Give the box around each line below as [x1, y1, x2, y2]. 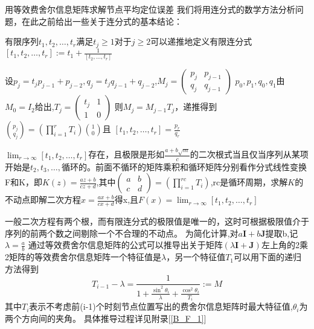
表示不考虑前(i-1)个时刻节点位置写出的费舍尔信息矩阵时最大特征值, [29, 300, 293, 313]
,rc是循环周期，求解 [210, 176, 288, 188]
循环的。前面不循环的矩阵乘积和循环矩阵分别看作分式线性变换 [61, 160, 307, 173]
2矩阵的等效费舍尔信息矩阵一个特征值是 [5, 251, 161, 263]
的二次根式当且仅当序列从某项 [190, 148, 309, 161]
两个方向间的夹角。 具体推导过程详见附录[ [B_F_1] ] [5, 311, 207, 324]
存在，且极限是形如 [88, 148, 165, 161]
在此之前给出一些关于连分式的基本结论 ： [21, 14, 182, 27]
